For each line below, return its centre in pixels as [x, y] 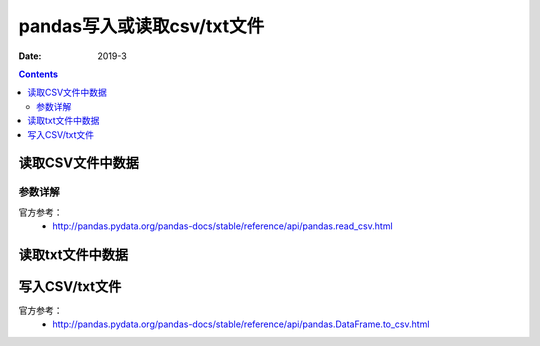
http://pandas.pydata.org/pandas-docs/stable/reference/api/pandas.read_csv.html [223, 226]
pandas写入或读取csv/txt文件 [141, 26]
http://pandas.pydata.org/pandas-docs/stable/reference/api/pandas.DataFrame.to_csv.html [241, 324]
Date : [30, 56]
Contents [38, 74]
